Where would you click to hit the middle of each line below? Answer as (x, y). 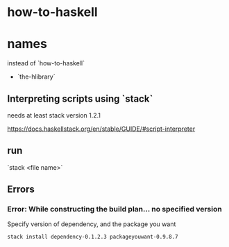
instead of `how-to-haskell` (46, 63)
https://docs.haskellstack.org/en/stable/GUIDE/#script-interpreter (101, 129)
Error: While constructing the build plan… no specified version (114, 209)
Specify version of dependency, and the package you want (92, 224)
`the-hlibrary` (36, 77)
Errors (21, 190)
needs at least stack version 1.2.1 (54, 115)
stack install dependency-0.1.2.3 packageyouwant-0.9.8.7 (93, 237)
